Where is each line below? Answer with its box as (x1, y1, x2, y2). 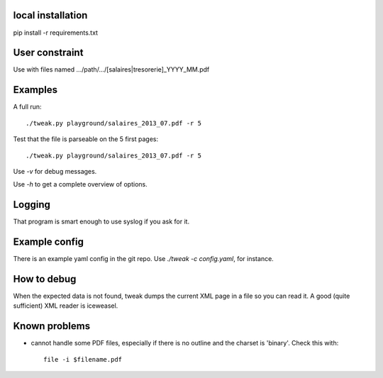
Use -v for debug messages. (13, 167, 97, 175)
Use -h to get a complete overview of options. (13, 180, 148, 189)
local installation (13, 9, 88, 21)
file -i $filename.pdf (43, 355, 123, 363)
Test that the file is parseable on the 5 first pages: (13, 135, 159, 143)
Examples (13, 84, 58, 96)
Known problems (13, 320, 91, 333)
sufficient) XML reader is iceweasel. (13, 301, 118, 310)
